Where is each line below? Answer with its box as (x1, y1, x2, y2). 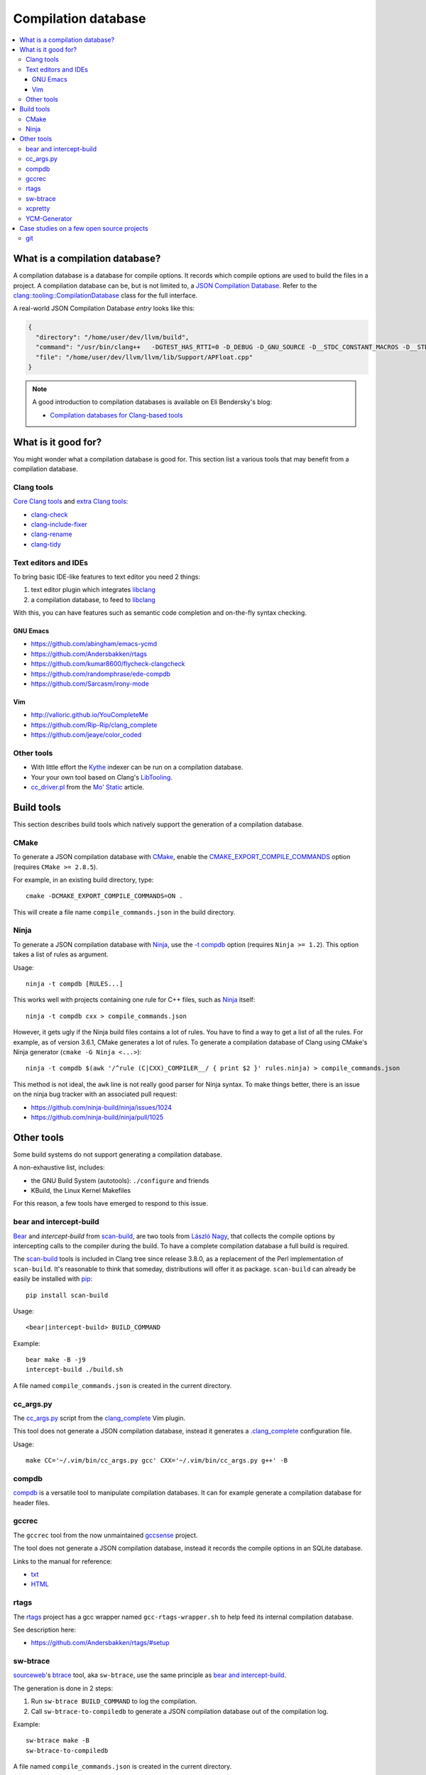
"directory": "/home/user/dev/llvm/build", (35, 333, 190, 341)
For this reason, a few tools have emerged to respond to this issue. (13, 1199, 209, 1208)
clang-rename (31, 530, 72, 539)
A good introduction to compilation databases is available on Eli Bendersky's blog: (32, 398, 273, 406)
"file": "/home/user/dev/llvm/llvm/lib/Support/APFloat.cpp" (35, 353, 253, 361)
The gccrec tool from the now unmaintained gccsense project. (13, 1531, 198, 1539)
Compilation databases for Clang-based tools (50, 410, 183, 419)
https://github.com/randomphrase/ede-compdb (31, 670, 170, 678)
